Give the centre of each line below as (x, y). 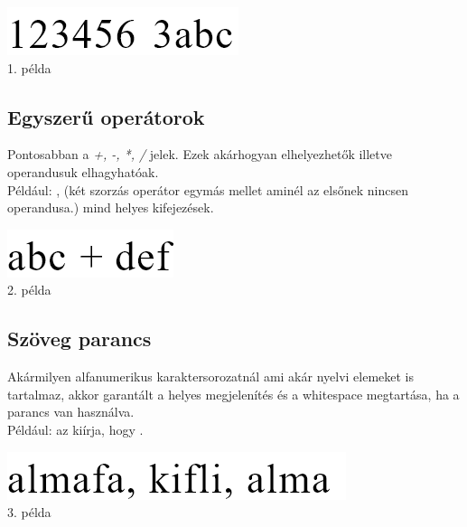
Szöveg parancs (79, 339)
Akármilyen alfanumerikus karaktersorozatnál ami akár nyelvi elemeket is (211, 376)
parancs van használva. (71, 412)
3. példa (29, 512)
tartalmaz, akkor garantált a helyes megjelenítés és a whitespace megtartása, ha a (233, 394)
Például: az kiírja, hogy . (75, 429)
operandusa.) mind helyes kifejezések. (111, 207)
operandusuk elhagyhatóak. (83, 171)
